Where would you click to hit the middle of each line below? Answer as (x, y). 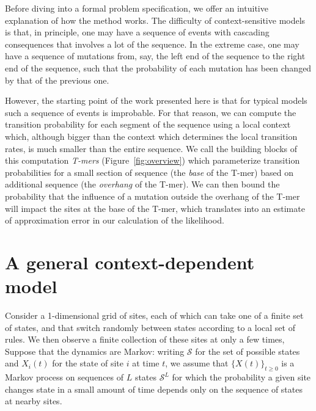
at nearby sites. (34, 401)
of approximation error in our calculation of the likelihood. (115, 220)
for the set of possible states (248, 351)
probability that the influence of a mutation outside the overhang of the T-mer (152, 196)
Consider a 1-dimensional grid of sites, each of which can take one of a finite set (154, 315)
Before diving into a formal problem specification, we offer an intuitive (137, 8)
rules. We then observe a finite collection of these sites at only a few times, (145, 339)
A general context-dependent (130, 262)
